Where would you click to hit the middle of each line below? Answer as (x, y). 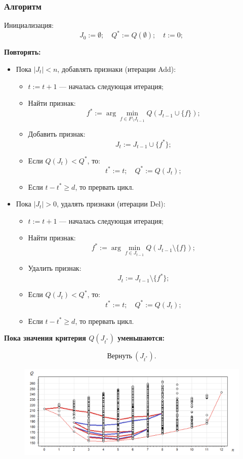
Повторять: (23, 52)
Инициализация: (29, 25)
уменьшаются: (141, 338)
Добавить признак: (57, 134)
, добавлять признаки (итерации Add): (117, 69)
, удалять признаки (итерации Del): (111, 204)
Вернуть (119, 357)
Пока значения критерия (45, 338)
